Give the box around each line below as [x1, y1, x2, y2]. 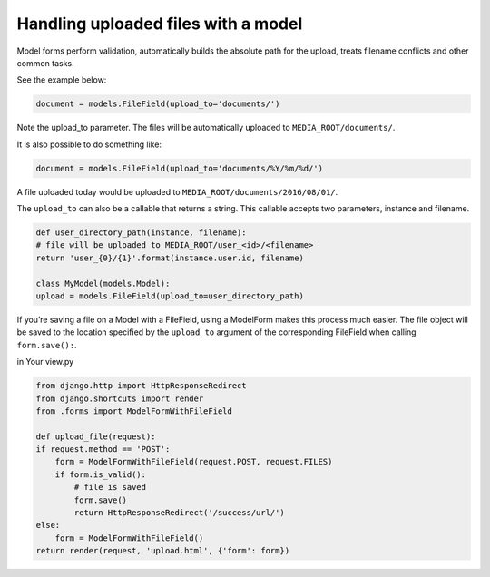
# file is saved [73, 482, 147, 493]
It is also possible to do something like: [16, 139, 162, 150]
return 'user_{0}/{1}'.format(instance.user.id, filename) [35, 252, 304, 263]
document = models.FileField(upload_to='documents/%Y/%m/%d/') [35, 163, 324, 173]
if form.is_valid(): [54, 469, 147, 480]
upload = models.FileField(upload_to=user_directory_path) [35, 290, 304, 301]
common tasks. [16, 57, 74, 68]
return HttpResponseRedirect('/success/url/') [73, 508, 285, 518]
